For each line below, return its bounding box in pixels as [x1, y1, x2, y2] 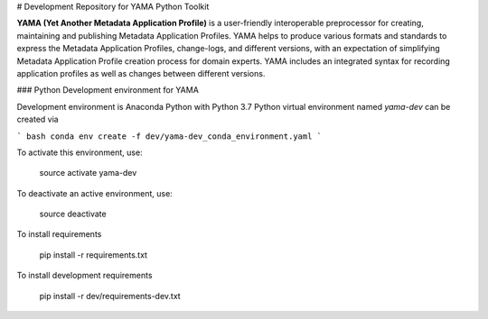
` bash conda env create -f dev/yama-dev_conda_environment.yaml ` [16, 131, 323, 141]
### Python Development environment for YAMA [16, 85, 199, 96]
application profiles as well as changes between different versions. [16, 68, 266, 78]
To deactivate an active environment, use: [16, 187, 174, 198]
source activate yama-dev [39, 168, 137, 178]
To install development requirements [16, 270, 153, 281]
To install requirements [16, 229, 102, 240]
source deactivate [39, 208, 108, 220]
